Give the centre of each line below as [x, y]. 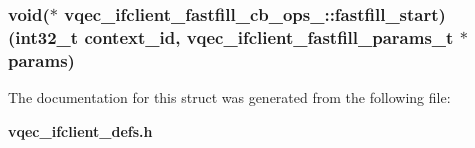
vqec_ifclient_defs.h [80, 130]
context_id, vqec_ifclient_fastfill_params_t [269, 36]
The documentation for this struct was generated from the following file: [229, 97]
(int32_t [43, 36]
